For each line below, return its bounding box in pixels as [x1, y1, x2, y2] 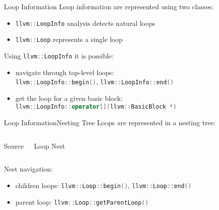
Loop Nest [34, 140, 65, 151]
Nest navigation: [4, 164, 53, 174]
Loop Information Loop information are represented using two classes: [4, 1, 214, 11]
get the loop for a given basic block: [15, 93, 123, 103]
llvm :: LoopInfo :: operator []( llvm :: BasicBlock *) [15, 103, 177, 111]
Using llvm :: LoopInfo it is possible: [4, 50, 114, 60]
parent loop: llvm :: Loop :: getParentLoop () [15, 196, 149, 207]
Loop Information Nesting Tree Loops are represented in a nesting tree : [4, 117, 216, 128]
